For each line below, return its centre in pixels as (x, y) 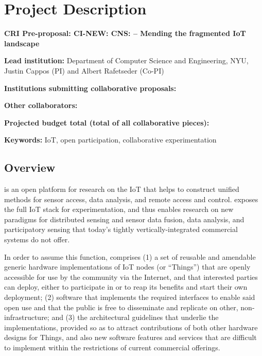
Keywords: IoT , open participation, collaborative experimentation (110, 140)
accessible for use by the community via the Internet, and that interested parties (131, 277)
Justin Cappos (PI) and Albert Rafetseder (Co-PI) (84, 70)
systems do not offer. (37, 239)
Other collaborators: (41, 105)
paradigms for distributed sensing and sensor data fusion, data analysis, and (124, 219)
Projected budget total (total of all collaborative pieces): (107, 122)
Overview (30, 167)
